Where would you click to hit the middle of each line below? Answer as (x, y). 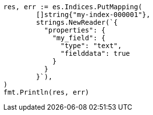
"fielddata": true (95, 53)
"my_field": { (79, 38)
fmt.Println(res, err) (46, 92)
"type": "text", (91, 46)
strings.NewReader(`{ (77, 22)
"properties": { (75, 30)
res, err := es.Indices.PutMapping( (73, 7)
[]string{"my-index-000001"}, (93, 15)
